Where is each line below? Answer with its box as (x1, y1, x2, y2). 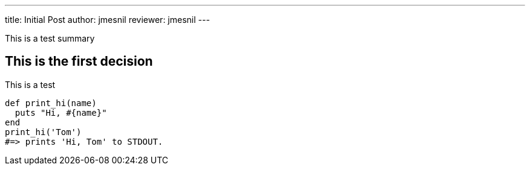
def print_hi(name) (5, 98, 97, 108)
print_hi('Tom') (5, 127, 82, 137)
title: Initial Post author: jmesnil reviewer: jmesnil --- (5, 14, 210, 25)
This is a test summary (5, 33, 95, 43)
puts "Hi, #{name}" (15, 107, 107, 118)
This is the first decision (5, 54, 153, 69)
